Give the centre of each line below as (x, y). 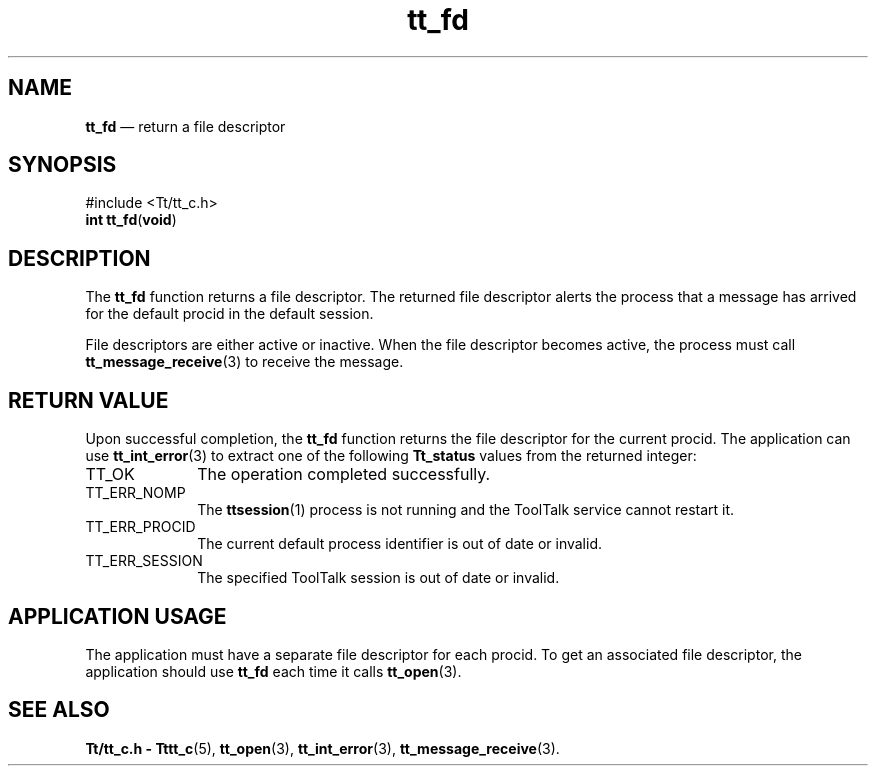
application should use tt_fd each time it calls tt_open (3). (273, 671)
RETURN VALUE (88, 400)
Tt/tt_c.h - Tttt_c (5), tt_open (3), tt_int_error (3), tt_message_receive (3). (322, 748)
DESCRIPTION (79, 258)
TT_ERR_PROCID (140, 527)
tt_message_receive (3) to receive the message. (244, 362)
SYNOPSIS (62, 165)
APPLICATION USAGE (117, 616)
